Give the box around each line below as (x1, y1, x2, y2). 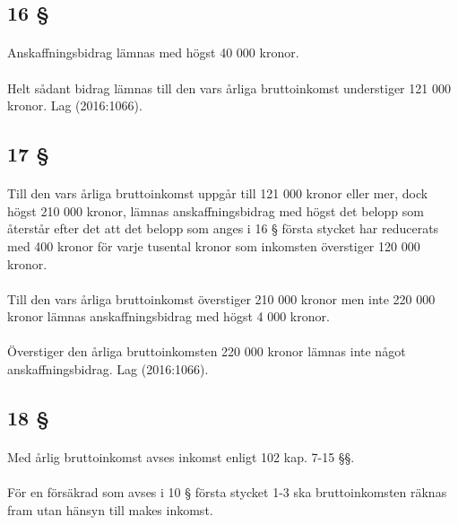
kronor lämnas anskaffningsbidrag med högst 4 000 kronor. (7, 307, 330, 326)
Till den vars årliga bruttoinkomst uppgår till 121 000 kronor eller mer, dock (7, 184, 428, 203)
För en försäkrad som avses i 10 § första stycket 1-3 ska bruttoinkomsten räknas (7, 483, 447, 502)
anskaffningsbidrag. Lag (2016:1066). (7, 360, 209, 379)
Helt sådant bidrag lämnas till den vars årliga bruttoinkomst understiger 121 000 (7, 78, 451, 97)
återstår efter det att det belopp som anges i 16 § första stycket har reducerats (7, 219, 439, 238)
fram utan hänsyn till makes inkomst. (7, 500, 213, 519)
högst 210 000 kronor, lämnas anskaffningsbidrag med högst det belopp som (7, 201, 424, 220)
